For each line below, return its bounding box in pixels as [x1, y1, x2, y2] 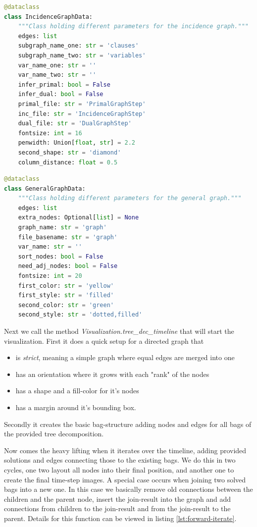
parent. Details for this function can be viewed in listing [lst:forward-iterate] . [4, 513, 237, 523]
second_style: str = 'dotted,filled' [18, 311, 143, 318]
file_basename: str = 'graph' [18, 233, 118, 241]
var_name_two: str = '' [18, 71, 97, 79]
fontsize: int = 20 [18, 272, 82, 280]
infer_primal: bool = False [18, 81, 110, 88]
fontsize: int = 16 [18, 129, 82, 137]
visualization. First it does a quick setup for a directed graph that [4, 335, 204, 346]
